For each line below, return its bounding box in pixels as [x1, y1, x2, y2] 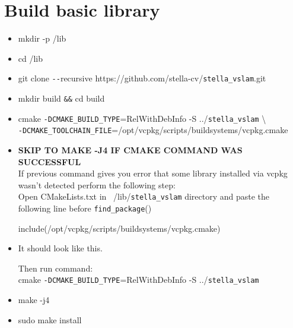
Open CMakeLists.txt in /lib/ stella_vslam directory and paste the [18, 190, 270, 203]
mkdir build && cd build [18, 92, 105, 104]
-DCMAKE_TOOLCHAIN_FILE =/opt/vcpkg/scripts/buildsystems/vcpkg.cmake [18, 124, 288, 136]
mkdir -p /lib [18, 32, 66, 45]
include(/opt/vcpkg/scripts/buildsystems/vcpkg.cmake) [18, 222, 221, 234]
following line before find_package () [18, 201, 152, 214]
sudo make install [18, 313, 82, 326]
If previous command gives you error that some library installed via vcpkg [18, 167, 288, 179]
